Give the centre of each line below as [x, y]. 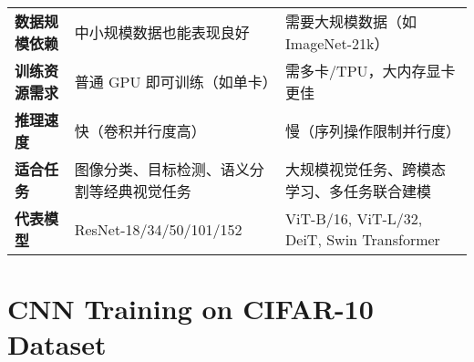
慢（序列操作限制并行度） [373, 131]
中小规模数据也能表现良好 [162, 32]
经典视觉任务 [147, 191]
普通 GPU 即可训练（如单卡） [175, 82]
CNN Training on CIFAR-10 [191, 309]
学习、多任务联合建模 [359, 191]
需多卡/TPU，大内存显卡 [371, 71]
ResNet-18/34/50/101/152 [158, 229]
